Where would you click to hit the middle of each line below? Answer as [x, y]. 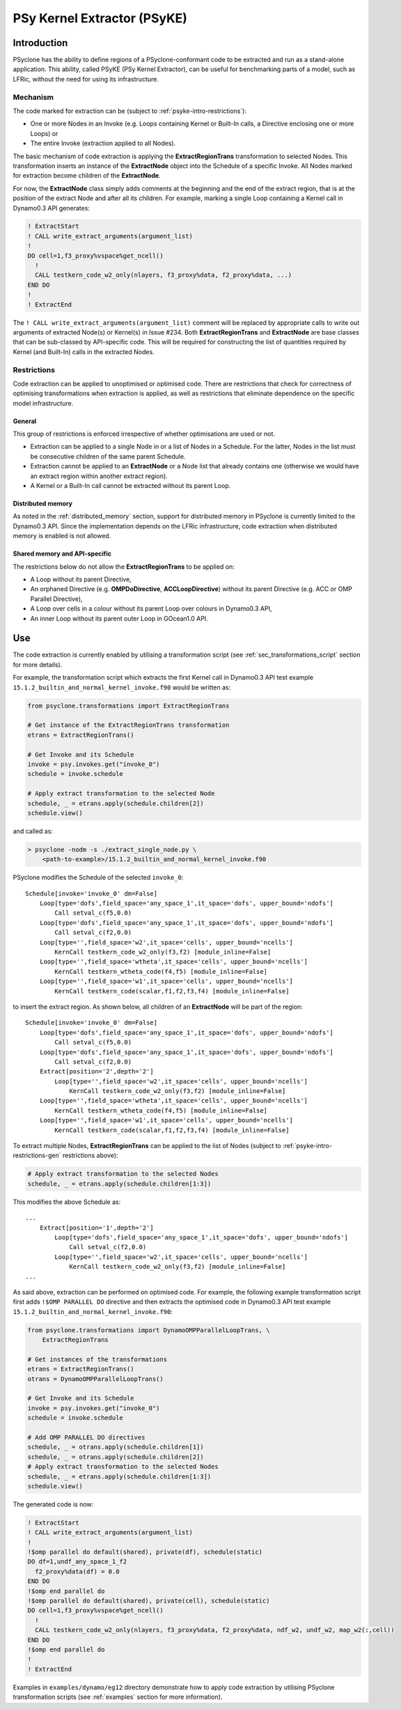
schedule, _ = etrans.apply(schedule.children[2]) [116, 803]
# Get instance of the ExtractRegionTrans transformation [128, 725]
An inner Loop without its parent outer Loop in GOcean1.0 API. [119, 618]
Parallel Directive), [56, 599]
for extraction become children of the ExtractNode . [87, 176]
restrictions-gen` [37, 1155]
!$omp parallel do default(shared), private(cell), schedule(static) [149, 1601]
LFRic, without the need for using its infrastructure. [86, 79]
